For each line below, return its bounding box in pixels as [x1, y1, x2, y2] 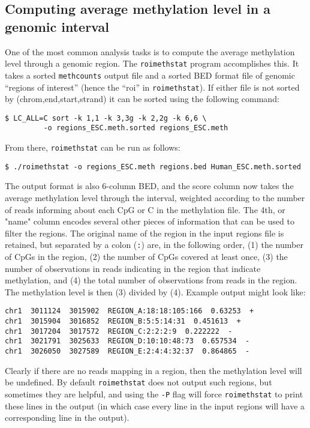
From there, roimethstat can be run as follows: [5, 141, 180, 154]
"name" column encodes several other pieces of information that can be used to [5, 215, 294, 228]
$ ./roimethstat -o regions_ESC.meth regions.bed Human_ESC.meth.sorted [5, 162, 301, 171]
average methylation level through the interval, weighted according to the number [5, 191, 305, 203]
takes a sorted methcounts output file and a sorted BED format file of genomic [5, 68, 295, 81]
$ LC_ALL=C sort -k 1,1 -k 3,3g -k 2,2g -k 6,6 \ [5, 113, 207, 122]
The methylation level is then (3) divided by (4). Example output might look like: [5, 285, 306, 298]
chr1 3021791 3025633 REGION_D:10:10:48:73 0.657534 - [5, 337, 250, 346]
